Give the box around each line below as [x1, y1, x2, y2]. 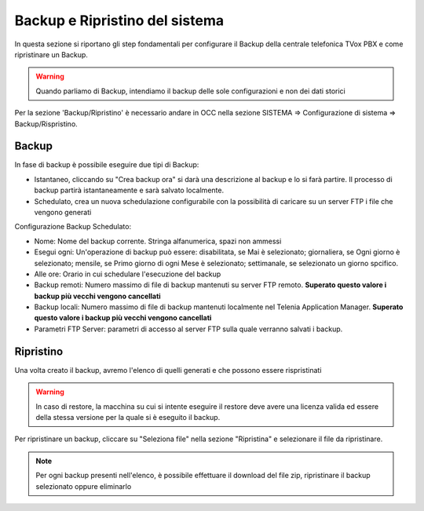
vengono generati [34, 207, 92, 217]
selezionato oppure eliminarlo [35, 481, 132, 491]
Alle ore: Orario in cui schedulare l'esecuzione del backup [34, 269, 221, 279]
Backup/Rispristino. [14, 119, 78, 129]
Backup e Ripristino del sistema [14, 12, 224, 29]
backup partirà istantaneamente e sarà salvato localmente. [34, 185, 224, 195]
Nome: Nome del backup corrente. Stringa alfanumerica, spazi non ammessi [34, 236, 282, 246]
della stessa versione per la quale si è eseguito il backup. [35, 412, 221, 422]
